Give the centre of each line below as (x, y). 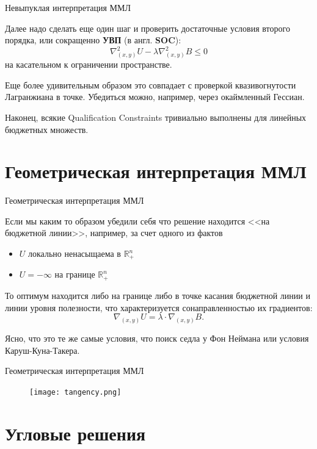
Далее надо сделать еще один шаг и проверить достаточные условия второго (148, 28)
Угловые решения (75, 433)
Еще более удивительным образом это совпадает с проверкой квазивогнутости (151, 84)
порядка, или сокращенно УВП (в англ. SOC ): (93, 40)
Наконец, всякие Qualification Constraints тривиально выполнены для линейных (156, 117)
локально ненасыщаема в (75, 253)
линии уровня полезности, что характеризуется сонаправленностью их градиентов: (159, 307)
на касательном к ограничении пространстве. (89, 64)
